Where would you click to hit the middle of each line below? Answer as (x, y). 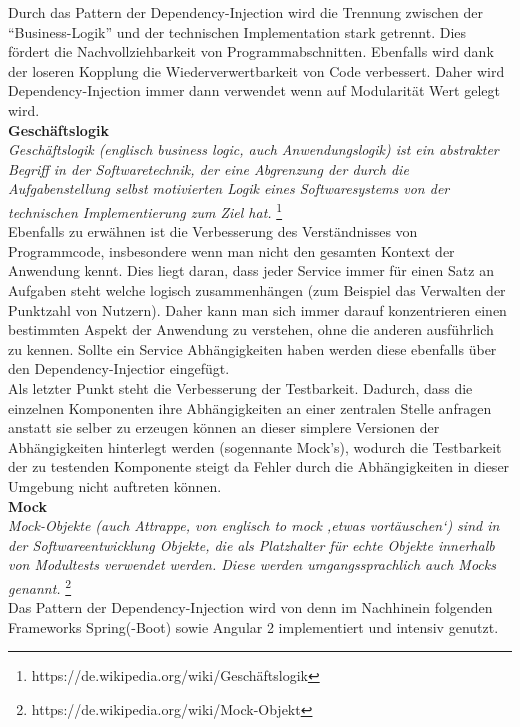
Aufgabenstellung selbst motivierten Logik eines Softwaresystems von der (229, 188)
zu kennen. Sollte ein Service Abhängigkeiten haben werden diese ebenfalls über (252, 348)
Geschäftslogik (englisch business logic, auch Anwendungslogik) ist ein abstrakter (253, 149)
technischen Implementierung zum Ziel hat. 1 (145, 210)
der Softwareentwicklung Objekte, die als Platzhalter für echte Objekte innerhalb (251, 544)
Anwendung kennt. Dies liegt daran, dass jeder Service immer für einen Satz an (251, 270)
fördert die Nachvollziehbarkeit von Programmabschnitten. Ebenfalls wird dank (251, 51)
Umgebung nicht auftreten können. (115, 485)
